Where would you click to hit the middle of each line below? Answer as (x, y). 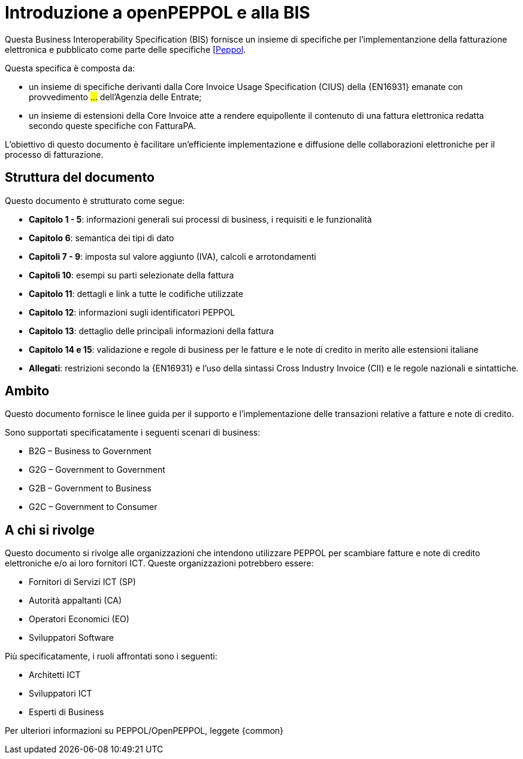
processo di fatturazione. (54, 154)
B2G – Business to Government (90, 451)
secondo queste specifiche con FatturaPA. (113, 125)
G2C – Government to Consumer (93, 507)
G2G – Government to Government (97, 470)
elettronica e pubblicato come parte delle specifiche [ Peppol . (126, 49)
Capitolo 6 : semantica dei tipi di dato (102, 238)
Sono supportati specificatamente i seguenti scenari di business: (133, 433)
